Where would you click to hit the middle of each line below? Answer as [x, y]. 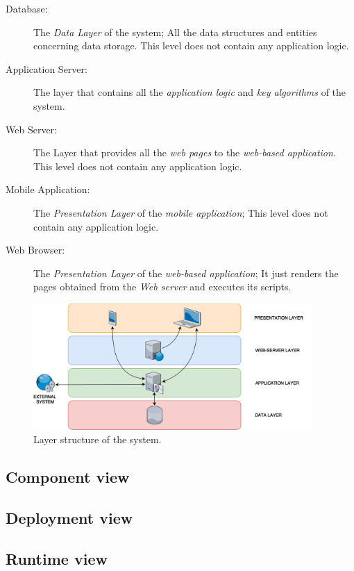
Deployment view [69, 517]
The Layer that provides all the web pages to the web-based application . [185, 152]
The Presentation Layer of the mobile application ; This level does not [181, 212]
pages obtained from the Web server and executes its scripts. [162, 287]
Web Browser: [35, 250]
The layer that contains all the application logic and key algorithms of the [190, 92]
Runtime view [57, 558]
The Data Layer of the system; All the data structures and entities [175, 32]
